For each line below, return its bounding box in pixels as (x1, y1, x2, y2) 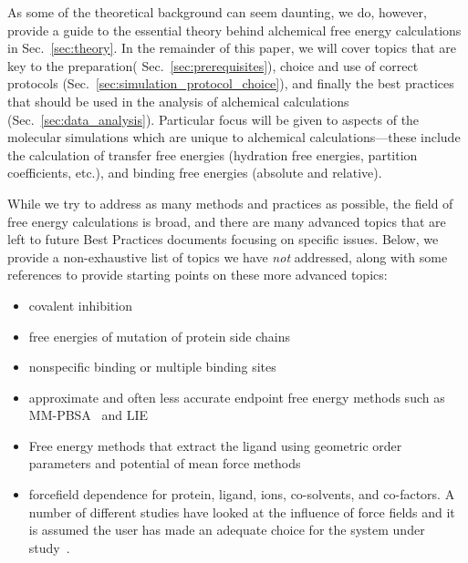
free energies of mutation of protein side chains (28, 326, 290, 345)
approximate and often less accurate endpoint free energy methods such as (28, 387, 445, 406)
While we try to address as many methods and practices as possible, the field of (7, 193, 453, 212)
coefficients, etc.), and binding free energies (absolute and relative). (7, 163, 382, 182)
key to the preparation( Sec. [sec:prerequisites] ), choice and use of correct (7, 56, 419, 75)
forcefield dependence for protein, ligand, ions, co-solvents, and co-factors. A (28, 485, 455, 504)
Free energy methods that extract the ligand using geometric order (28, 435, 402, 455)
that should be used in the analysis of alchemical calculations (7, 91, 349, 110)
